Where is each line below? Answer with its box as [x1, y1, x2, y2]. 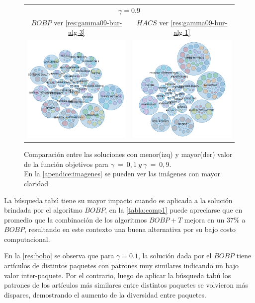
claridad [24, 178, 49, 188]
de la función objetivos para [24, 158, 109, 169]
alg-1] [173, 27, 190, 37]
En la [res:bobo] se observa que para [4, 250, 114, 261]
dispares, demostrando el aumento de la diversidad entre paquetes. [4, 289, 206, 300]
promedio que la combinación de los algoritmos [4, 214, 147, 225]
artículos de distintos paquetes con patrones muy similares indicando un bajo [4, 260, 239, 271]
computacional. [4, 233, 50, 244]
